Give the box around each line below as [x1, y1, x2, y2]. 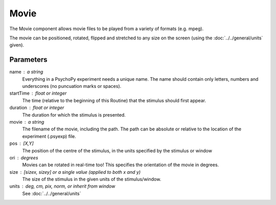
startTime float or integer [9, 90, 67, 97]
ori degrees [9, 154, 38, 161]
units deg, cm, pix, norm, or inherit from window [9, 183, 116, 189]
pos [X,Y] [9, 141, 34, 147]
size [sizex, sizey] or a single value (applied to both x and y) [9, 169, 141, 175]
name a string [9, 69, 43, 75]
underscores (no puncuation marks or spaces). [22, 83, 122, 89]
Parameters [9, 55, 48, 64]
